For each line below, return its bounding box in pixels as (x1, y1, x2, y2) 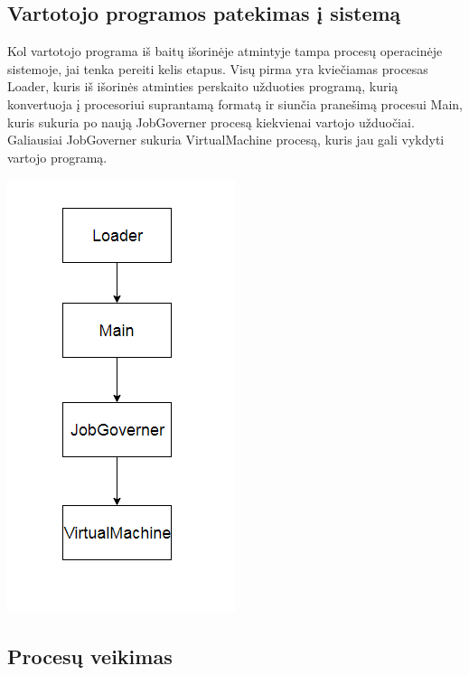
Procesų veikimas (7, 642, 173, 670)
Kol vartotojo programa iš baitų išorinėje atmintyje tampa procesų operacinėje (7, 42, 443, 61)
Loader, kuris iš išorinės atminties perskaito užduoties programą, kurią (7, 77, 399, 96)
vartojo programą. (7, 147, 108, 166)
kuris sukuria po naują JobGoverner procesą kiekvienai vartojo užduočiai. (7, 112, 415, 131)
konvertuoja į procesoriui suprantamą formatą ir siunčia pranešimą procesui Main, (7, 94, 463, 113)
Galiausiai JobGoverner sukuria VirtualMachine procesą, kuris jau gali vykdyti (7, 130, 445, 149)
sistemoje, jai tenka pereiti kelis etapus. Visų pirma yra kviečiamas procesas (7, 59, 428, 78)
